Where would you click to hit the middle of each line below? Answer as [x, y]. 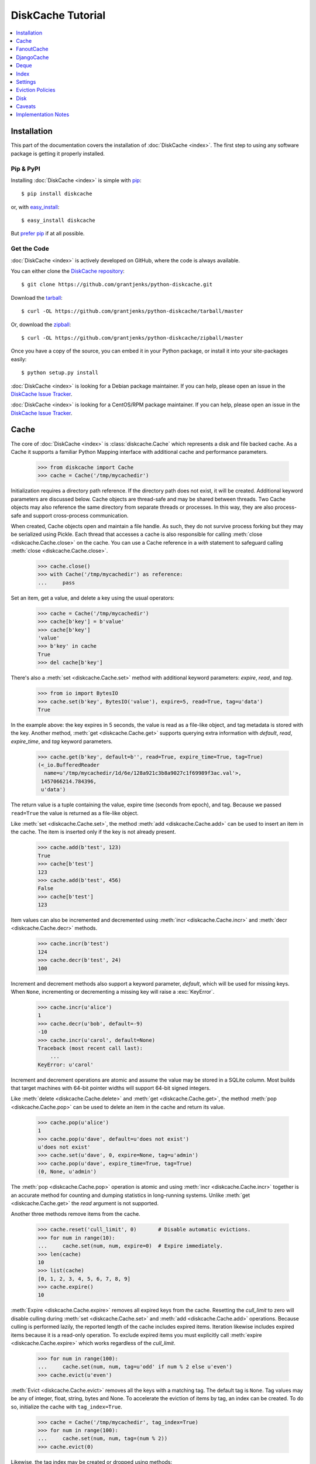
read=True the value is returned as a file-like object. [75, 813]
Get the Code [30, 249]
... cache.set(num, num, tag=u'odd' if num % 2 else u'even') [135, 1367]
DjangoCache [32, 57]
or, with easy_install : [35, 207]
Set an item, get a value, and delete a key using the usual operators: [93, 598]
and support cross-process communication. [75, 515]
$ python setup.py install [60, 373]
